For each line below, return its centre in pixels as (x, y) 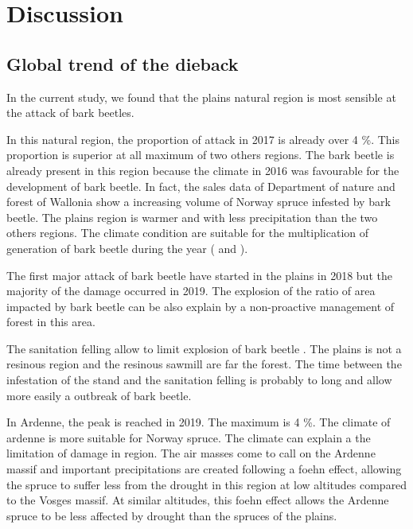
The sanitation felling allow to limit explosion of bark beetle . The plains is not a (204, 348)
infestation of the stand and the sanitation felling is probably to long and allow (199, 380)
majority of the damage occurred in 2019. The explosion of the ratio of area (191, 291)
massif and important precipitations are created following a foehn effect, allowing (204, 469)
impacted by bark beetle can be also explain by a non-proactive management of (201, 306)
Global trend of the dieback (123, 63)
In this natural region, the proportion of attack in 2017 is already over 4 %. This (203, 139)
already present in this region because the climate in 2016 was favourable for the (203, 170)
